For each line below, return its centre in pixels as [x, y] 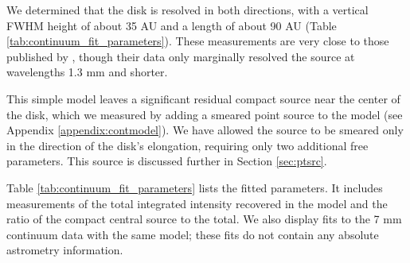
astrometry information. [65, 250]
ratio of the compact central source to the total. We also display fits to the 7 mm [204, 219]
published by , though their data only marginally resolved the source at [181, 56]
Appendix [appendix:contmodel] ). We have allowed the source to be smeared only [205, 130]
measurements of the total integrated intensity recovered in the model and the [197, 203]
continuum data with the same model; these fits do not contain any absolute [193, 234]
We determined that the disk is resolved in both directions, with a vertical [187, 10]
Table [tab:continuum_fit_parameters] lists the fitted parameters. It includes [195, 187]
